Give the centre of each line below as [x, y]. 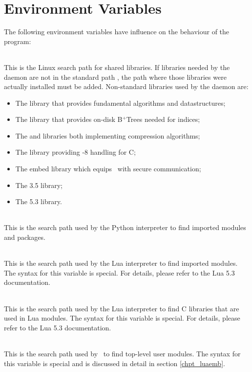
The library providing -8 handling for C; [75, 152]
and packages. [25, 237]
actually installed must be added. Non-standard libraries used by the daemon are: [126, 86]
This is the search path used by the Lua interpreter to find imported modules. [121, 263]
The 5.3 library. [39, 201]
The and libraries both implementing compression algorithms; [108, 135]
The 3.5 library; [39, 185]
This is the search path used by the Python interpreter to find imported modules [125, 227]
